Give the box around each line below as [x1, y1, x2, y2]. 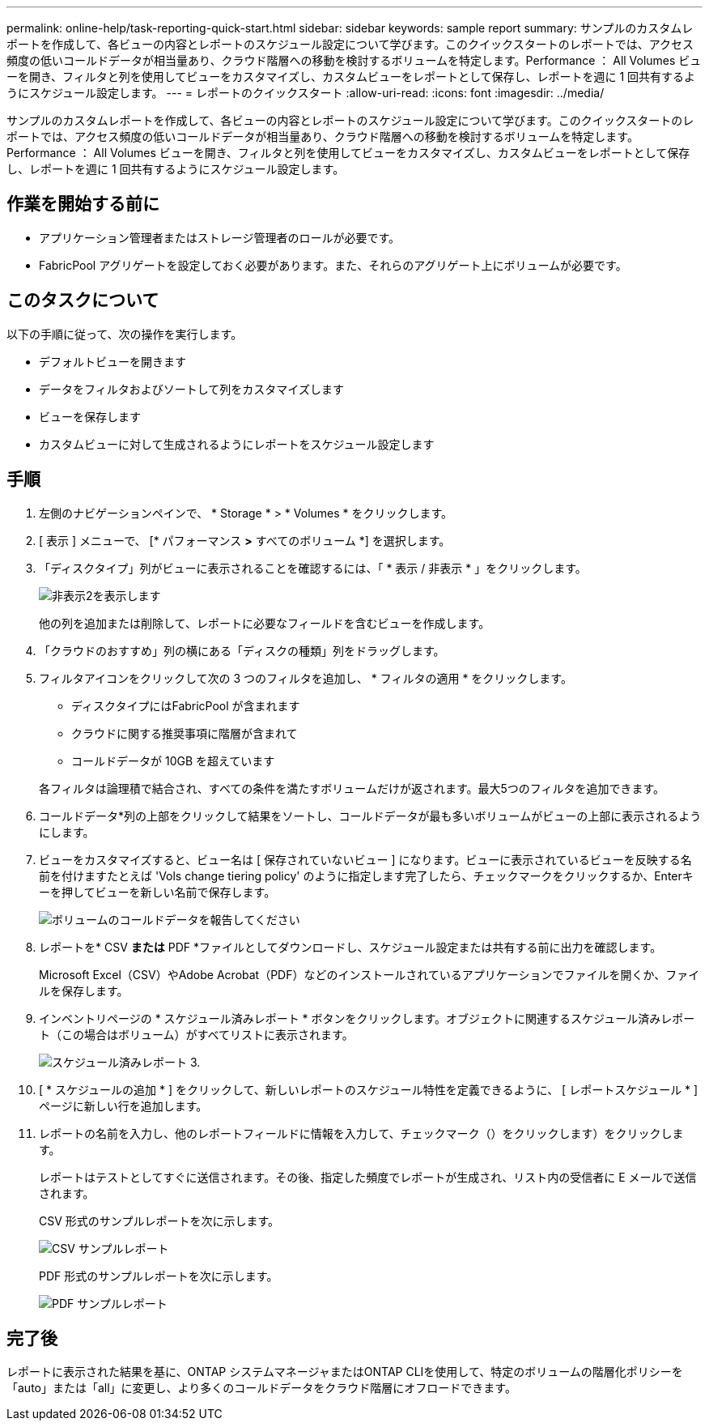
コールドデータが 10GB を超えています [71, 753, 275, 768]
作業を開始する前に [6, 194, 159, 215]
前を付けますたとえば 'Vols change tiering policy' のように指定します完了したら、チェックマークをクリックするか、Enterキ [39, 868, 694, 883]
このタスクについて [6, 290, 159, 311]
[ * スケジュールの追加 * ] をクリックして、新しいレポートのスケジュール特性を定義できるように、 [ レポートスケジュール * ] [39, 1082, 698, 1097]
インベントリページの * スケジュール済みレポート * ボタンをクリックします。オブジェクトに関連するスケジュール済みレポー [39, 1011, 695, 1025]
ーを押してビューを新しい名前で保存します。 [39, 884, 276, 899]
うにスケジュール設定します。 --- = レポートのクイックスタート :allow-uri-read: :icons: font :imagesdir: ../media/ [6, 86, 605, 100]
